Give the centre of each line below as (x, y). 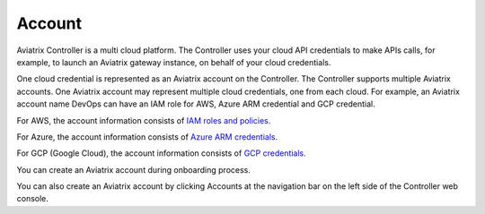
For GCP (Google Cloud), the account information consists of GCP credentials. (162, 153)
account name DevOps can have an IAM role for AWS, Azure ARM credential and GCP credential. (196, 104)
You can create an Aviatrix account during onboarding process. (134, 169)
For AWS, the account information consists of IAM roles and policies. (144, 120)
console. (33, 199)
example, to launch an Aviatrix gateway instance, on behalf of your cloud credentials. (174, 62)
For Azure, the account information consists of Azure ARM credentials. (147, 137)
